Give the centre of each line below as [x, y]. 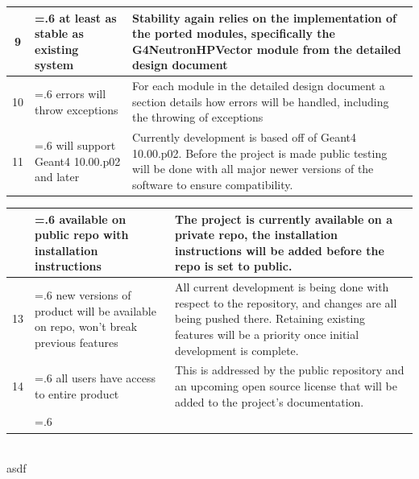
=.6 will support [75, 145]
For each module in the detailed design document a [259, 86]
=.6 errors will [71, 93]
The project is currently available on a [284, 219]
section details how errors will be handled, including [261, 101]
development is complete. [237, 350]
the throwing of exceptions [198, 117]
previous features [77, 342]
